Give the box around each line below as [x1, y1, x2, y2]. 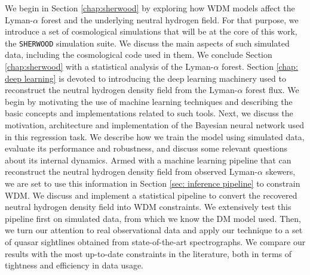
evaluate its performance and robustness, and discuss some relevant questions [5, 142, 288, 155]
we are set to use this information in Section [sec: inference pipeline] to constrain [5, 177, 300, 189]
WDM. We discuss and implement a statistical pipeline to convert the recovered [5, 189, 297, 201]
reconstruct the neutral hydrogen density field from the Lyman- [5, 84, 238, 96]
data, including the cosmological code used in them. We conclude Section [5, 48, 272, 61]
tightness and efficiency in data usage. [5, 259, 143, 271]
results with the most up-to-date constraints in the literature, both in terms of [5, 247, 292, 259]
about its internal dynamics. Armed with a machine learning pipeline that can [5, 153, 291, 166]
